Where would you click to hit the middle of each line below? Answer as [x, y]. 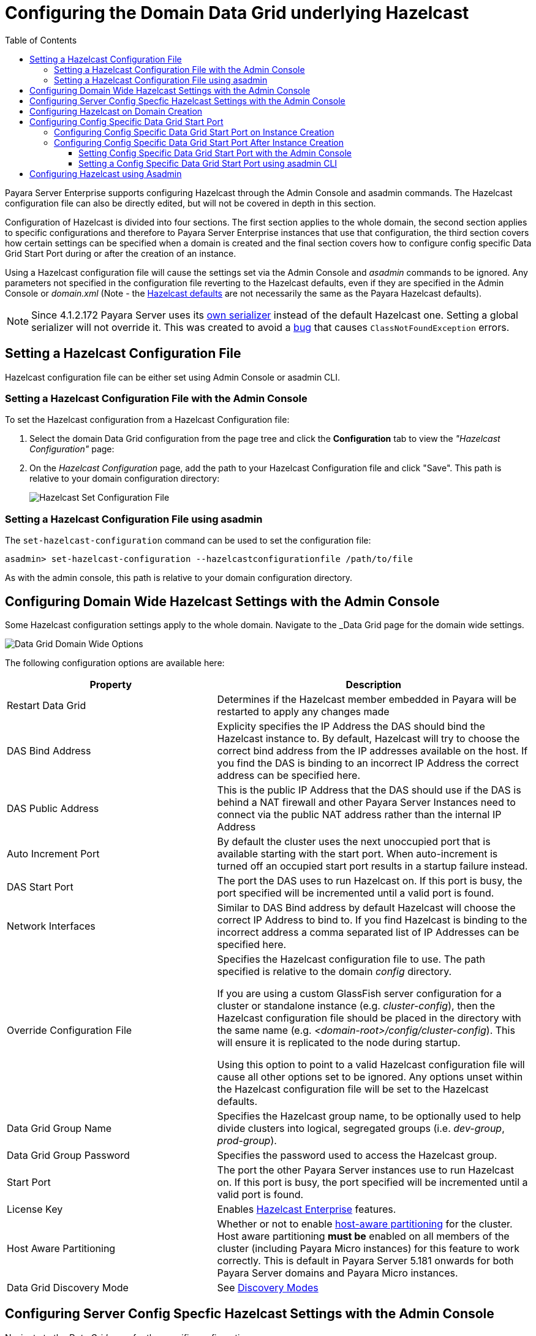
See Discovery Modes [268, 1287]
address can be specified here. [289, 775]
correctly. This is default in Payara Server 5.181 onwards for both [365, 1260]
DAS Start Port [40, 886]
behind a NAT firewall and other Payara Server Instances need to [366, 802]
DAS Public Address [53, 808]
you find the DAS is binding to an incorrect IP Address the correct [368, 763]
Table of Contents [41, 40]
